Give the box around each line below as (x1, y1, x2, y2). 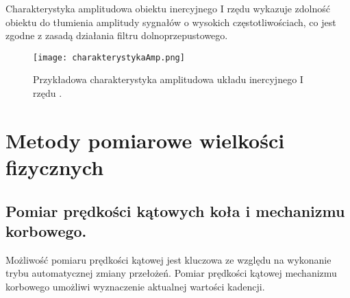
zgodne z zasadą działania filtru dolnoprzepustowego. (5, 28, 228, 43)
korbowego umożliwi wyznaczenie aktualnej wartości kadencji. (5, 279, 265, 293)
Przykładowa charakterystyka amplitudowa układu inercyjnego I (33, 72, 303, 87)
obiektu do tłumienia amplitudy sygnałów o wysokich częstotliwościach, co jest (5, 14, 336, 29)
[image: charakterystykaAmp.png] (33, 52, 185, 62)
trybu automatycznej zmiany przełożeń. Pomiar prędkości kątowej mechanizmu (5, 266, 337, 280)
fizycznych (5, 153, 104, 181)
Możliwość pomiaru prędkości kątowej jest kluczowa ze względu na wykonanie (5, 252, 332, 266)
